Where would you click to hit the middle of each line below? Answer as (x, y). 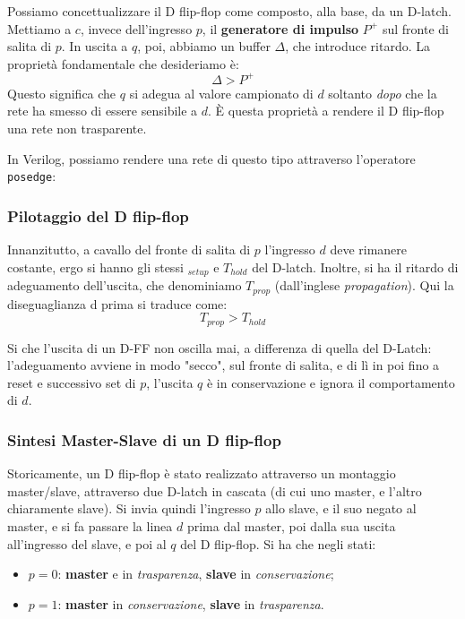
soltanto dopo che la (383, 93)
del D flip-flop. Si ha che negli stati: (278, 543)
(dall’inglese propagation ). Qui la (364, 285)
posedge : (32, 176)
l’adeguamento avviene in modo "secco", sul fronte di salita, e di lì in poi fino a (224, 365)
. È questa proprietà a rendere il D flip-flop (326, 111)
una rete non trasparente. (77, 129)
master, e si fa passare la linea (90, 526)
